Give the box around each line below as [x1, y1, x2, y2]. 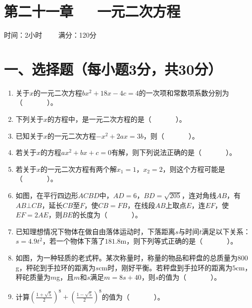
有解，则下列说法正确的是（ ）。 [111, 147, 236, 157]
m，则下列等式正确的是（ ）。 [120, 236, 238, 246]
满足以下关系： [202, 226, 251, 236]
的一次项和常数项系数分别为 [139, 87, 229, 98]
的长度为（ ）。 [72, 209, 142, 220]
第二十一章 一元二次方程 [4, 1, 181, 21]
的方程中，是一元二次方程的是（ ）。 [47, 114, 186, 124]
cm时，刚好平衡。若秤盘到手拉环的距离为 [99, 262, 233, 272]
